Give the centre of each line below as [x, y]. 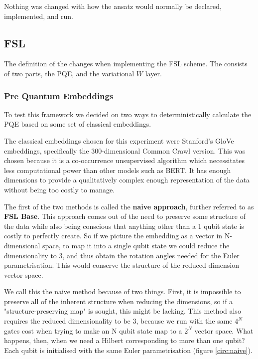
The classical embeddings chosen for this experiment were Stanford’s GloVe [119, 140]
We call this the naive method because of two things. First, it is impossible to [123, 291]
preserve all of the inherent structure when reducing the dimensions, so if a [119, 301]
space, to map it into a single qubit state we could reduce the [136, 245]
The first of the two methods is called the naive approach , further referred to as [129, 206]
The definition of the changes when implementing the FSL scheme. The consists [126, 64]
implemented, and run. [39, 16]
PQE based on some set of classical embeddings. [78, 124]
